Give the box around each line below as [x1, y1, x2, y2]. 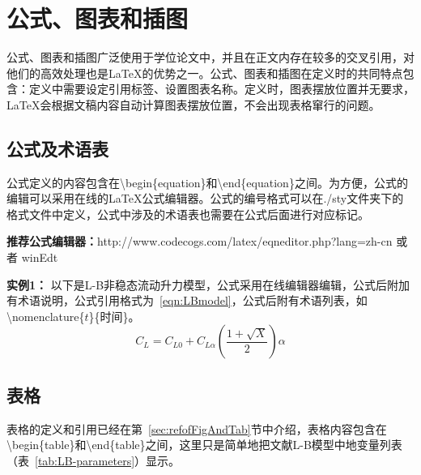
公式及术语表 [6, 135, 108, 160]
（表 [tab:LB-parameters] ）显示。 [6, 451, 181, 469]
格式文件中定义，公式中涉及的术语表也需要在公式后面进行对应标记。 [6, 205, 369, 222]
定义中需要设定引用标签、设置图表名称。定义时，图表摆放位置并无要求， [28, 80, 415, 97]
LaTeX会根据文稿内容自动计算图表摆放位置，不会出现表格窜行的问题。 [6, 96, 381, 113]
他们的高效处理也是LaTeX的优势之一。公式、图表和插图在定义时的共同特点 [6, 64, 403, 81]
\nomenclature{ [6, 307, 85, 324]
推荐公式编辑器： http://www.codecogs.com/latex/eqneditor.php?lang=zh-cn [6, 233, 393, 250]
